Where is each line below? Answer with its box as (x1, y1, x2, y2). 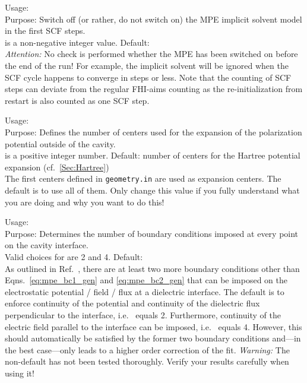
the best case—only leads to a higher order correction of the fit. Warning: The (5, 343, 290, 356)
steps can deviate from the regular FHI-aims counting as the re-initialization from (5, 83, 303, 95)
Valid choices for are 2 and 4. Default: (5, 250, 143, 262)
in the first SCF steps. (5, 24, 86, 37)
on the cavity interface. (5, 239, 88, 251)
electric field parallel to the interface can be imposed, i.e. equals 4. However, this (5, 320, 302, 333)
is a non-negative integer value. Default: (5, 36, 150, 48)
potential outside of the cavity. (5, 137, 116, 150)
